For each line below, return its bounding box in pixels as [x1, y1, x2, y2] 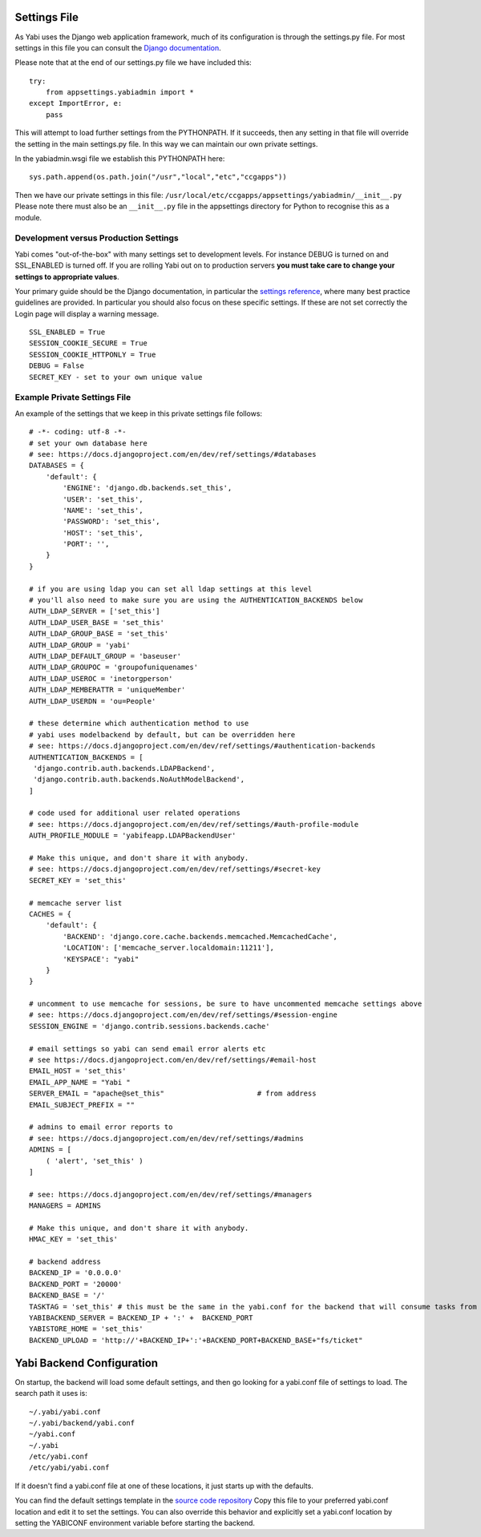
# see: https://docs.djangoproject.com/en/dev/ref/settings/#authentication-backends [29, 741, 376, 751]
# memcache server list [29, 898, 123, 907]
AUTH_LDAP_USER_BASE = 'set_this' [29, 618, 164, 627]
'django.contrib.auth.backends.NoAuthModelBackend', [33, 775, 245, 785]
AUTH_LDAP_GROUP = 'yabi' [29, 640, 131, 649]
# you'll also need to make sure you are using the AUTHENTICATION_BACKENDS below [29, 595, 363, 605]
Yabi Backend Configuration [14, 1356, 159, 1370]
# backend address [29, 1257, 102, 1266]
